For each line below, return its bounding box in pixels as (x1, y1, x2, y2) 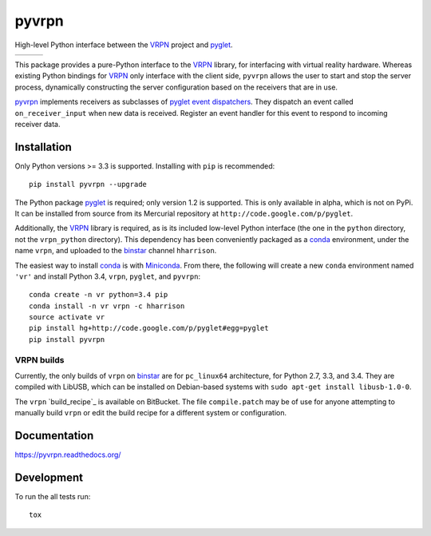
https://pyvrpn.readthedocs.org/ (14, 450, 121, 459)
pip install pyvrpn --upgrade (29, 180, 148, 189)
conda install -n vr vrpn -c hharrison (29, 301, 185, 311)
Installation (14, 140, 72, 153)
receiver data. (14, 119, 61, 129)
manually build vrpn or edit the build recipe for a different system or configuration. (14, 408, 287, 418)
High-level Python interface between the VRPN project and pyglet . (14, 40, 233, 50)
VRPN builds (14, 354, 65, 365)
